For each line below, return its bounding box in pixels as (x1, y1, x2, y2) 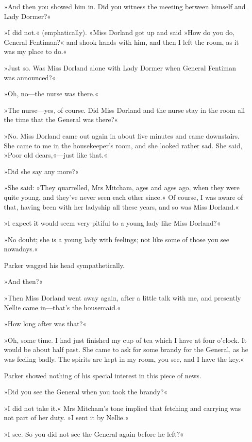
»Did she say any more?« (4, 166, 79, 176)
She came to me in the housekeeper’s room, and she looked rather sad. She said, (4, 140, 242, 150)
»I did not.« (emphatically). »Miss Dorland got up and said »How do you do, (4, 27, 235, 37)
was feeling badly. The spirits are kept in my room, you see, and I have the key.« (4, 354, 244, 364)
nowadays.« (4, 244, 38, 254)
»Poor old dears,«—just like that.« (4, 150, 108, 160)
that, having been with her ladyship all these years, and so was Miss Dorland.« (4, 201, 239, 212)
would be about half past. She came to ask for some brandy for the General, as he (4, 344, 249, 354)
